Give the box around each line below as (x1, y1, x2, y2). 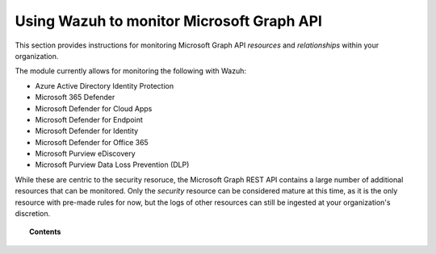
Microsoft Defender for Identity (35, 126, 139, 136)
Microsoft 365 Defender (35, 93, 115, 102)
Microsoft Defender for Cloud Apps (35, 103, 153, 113)
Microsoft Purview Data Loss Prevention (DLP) (35, 160, 190, 169)
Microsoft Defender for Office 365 (35, 137, 149, 147)
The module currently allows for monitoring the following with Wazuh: (15, 66, 246, 76)
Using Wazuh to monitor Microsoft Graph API (15, 12, 323, 30)
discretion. (15, 209, 51, 219)
